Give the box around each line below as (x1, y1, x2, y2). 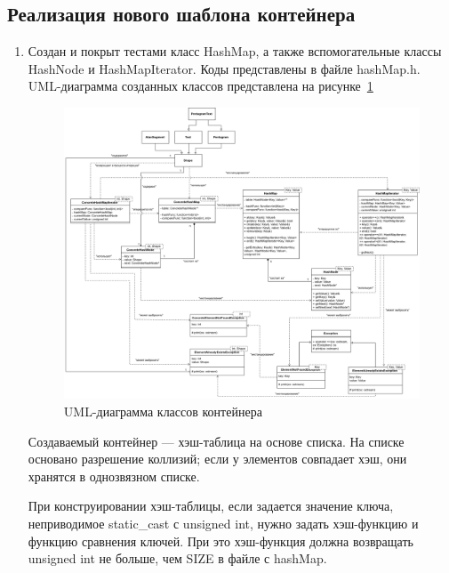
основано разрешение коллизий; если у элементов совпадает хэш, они (28, 449, 407, 468)
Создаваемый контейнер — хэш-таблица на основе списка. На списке (28, 432, 405, 450)
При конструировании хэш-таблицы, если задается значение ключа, (28, 496, 394, 515)
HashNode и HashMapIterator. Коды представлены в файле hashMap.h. (28, 59, 421, 77)
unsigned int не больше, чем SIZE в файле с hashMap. (28, 549, 327, 568)
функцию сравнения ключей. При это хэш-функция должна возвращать (28, 531, 413, 550)
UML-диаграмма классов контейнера (63, 402, 262, 421)
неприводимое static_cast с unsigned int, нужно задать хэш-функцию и (28, 514, 419, 533)
